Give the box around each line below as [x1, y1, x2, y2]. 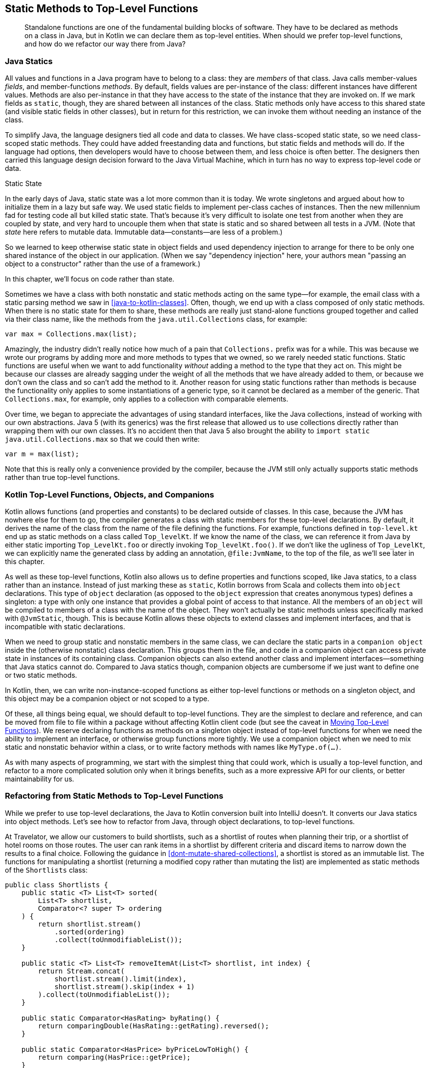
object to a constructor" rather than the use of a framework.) [5, 260, 201, 268]
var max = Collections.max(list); [5, 330, 137, 338]
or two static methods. [5, 670, 77, 679]
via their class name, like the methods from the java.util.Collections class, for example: [5, 315, 307, 324]
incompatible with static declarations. [5, 622, 125, 631]
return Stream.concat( [38, 967, 125, 975]
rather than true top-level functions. [5, 473, 120, 482]
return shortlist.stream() [38, 920, 142, 928]
